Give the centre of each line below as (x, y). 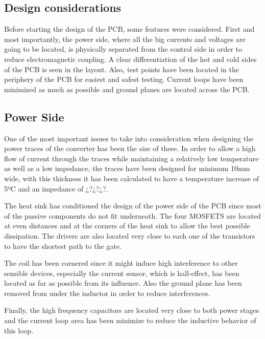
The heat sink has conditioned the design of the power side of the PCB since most (133, 206)
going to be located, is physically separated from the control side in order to (123, 49)
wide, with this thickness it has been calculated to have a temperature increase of (132, 178)
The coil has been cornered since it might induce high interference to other (121, 263)
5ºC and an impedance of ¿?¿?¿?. (56, 188)
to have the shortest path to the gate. (63, 246)
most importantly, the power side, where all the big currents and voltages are (125, 39)
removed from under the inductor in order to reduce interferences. (107, 293)
